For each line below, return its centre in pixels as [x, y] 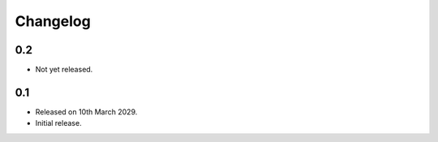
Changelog [53, 21]
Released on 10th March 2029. [86, 112]
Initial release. [58, 123]
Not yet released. [64, 70]
